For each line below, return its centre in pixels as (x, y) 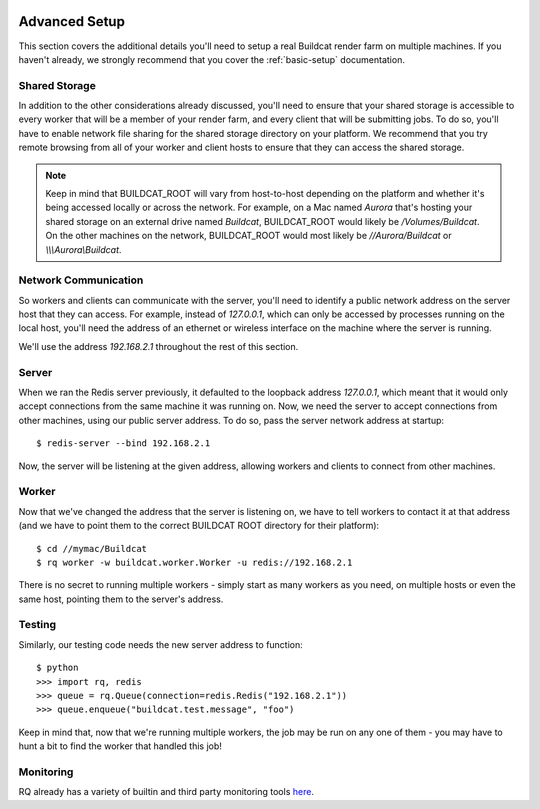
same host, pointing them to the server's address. (121, 599)
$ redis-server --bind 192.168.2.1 (123, 443)
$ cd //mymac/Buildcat (92, 548)
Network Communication (81, 280)
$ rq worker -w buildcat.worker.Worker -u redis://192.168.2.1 (194, 562)
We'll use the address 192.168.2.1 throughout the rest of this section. (158, 346)
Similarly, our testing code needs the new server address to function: (161, 644)
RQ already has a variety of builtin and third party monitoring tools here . (166, 792)
